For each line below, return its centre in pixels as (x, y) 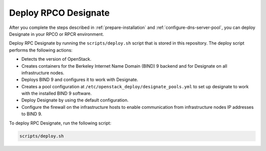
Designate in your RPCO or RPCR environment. (57, 34)
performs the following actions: (41, 50)
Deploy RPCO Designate (59, 13)
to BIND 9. (32, 114)
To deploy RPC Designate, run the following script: (60, 123)
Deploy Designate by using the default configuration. (75, 100)
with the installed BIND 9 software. (57, 94)
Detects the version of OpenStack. (56, 59)
